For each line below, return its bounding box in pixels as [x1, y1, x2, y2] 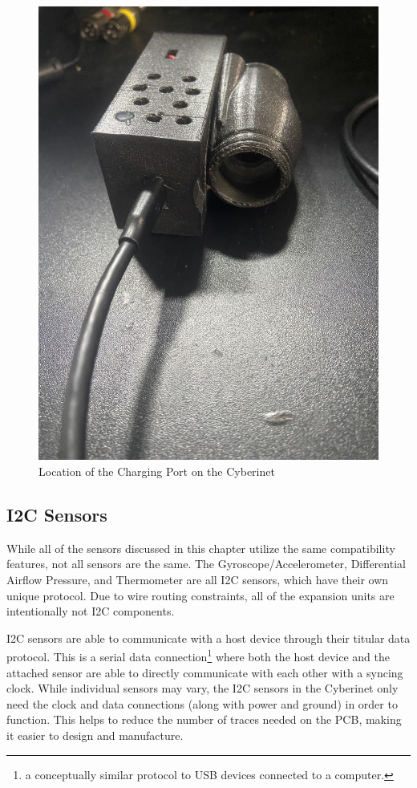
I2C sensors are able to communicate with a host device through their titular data [6, 629, 411, 646]
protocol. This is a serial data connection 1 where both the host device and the [6, 646, 390, 664]
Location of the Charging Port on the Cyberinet [38, 462, 275, 479]
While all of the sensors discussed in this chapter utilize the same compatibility [6, 539, 395, 556]
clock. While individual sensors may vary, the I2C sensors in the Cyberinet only [6, 680, 399, 697]
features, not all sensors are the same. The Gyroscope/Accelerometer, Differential [6, 555, 406, 572]
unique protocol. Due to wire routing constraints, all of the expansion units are [6, 587, 395, 603]
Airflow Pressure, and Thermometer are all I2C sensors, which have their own [6, 571, 389, 587]
